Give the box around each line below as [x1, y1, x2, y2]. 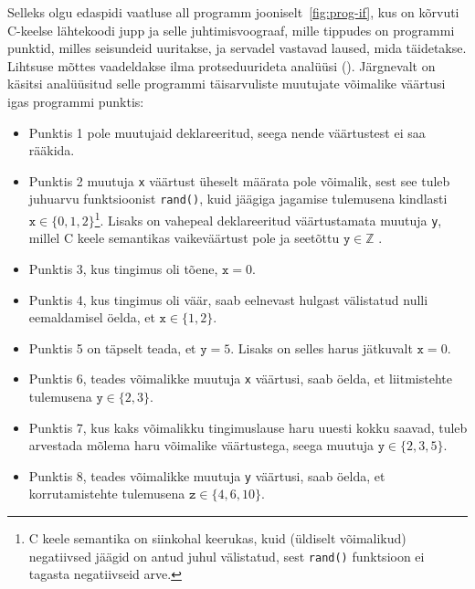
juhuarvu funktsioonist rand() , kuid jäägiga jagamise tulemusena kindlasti [28, 189, 448, 208]
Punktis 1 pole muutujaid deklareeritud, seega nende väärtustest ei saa [28, 122, 426, 142]
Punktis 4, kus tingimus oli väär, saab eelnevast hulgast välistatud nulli [28, 289, 428, 309]
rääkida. [28, 141, 75, 160]
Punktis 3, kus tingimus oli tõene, [28, 258, 218, 278]
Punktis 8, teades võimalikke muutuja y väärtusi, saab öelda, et [28, 466, 385, 485]
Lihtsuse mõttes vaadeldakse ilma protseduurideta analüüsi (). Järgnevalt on [7, 56, 436, 75]
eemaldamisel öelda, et [28, 308, 155, 327]
